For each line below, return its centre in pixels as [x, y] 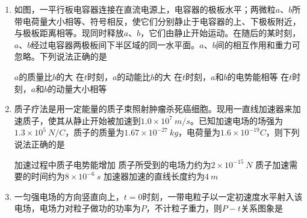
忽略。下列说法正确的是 [60, 56]
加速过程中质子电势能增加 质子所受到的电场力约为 [113, 164]
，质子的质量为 [95, 132]
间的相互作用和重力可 [258, 44]
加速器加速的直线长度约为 [154, 176]
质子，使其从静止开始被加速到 [82, 120]
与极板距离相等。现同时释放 [69, 33]
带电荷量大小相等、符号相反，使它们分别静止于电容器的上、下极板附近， [157, 21]
